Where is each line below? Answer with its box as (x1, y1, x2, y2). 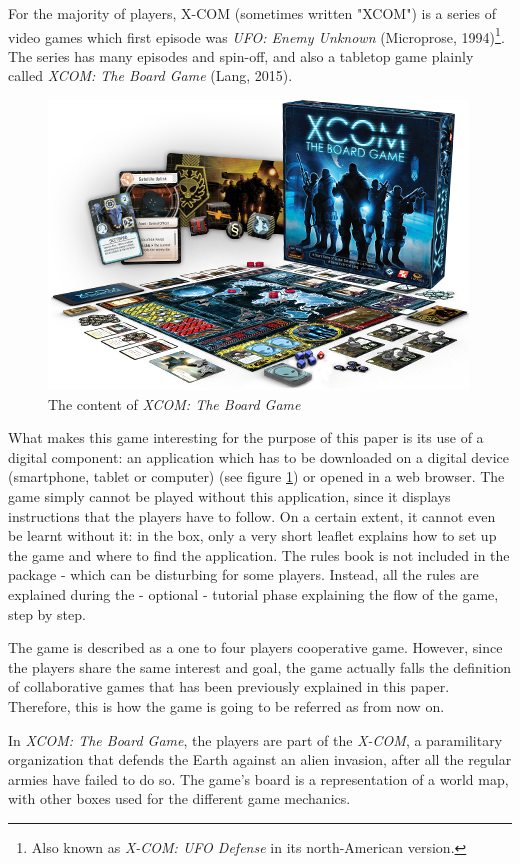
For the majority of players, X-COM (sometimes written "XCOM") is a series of (8, 3, 497, 23)
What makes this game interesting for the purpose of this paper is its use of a (8, 427, 484, 448)
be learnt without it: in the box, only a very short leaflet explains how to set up (8, 525, 497, 546)
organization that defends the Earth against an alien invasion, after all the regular (8, 749, 512, 770)
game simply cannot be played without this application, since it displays (8, 486, 451, 506)
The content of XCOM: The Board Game (48, 393, 301, 414)
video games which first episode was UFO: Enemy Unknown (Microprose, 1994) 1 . (8, 23, 505, 47)
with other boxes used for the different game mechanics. (8, 788, 351, 809)
